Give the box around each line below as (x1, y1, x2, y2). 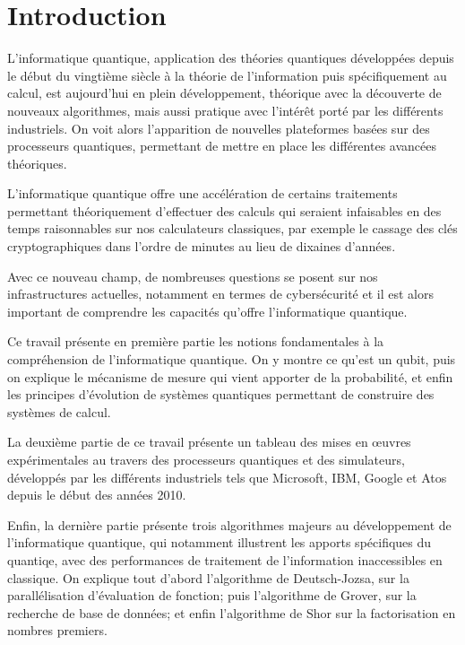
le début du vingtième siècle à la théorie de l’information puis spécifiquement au (7, 65, 447, 84)
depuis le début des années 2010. (7, 485, 186, 504)
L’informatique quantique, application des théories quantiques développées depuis (7, 48, 454, 67)
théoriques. (7, 153, 67, 172)
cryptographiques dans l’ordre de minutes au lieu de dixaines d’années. (7, 237, 396, 256)
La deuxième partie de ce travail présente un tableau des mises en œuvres (7, 432, 411, 451)
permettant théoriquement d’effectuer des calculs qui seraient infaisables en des (7, 201, 442, 220)
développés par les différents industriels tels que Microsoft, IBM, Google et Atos (7, 467, 447, 486)
